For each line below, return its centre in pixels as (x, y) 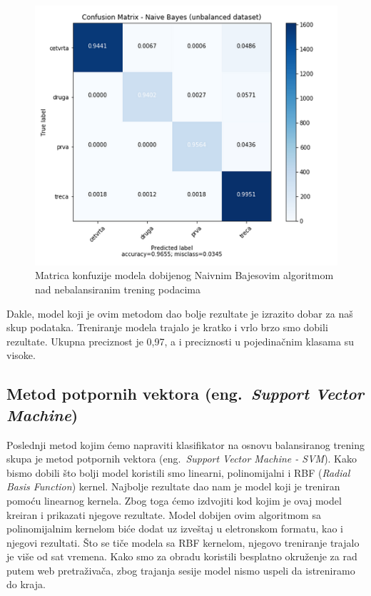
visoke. (21, 355)
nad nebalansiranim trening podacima (118, 289)
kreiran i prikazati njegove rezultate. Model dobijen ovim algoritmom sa (164, 514)
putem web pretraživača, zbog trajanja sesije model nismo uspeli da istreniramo (181, 570)
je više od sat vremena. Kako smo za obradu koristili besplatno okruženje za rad (182, 556)
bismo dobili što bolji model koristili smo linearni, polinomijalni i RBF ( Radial (178, 472)
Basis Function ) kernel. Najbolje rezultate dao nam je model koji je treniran (173, 486)
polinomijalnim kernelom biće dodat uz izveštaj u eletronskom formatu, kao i (175, 529)
